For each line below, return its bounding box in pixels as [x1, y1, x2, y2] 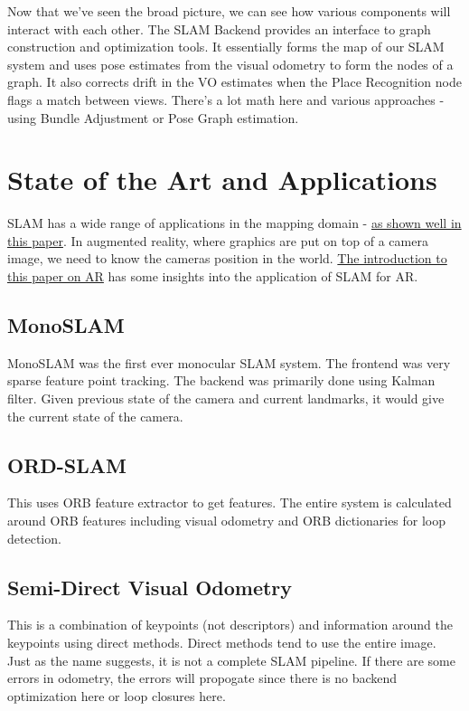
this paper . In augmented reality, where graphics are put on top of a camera [7, 231, 428, 250]
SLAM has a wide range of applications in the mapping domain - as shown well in [7, 213, 462, 232]
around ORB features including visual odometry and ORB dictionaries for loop [7, 511, 446, 530]
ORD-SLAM [7, 450, 127, 479]
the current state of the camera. [7, 406, 183, 425]
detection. [7, 528, 61, 547]
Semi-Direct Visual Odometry [7, 573, 293, 601]
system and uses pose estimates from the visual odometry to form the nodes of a [7, 54, 454, 73]
